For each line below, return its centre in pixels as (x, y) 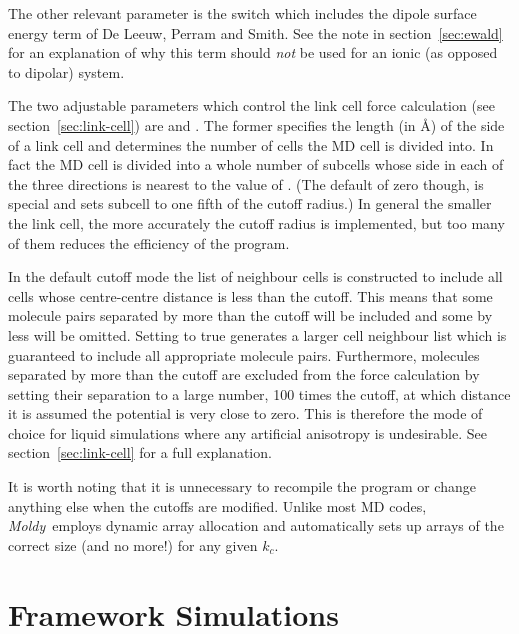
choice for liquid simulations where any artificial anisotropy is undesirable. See (247, 432)
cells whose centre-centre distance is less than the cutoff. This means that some (250, 295)
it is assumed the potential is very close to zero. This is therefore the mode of (245, 413)
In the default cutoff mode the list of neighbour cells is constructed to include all (255, 276)
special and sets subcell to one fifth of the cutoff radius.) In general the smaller (250, 203)
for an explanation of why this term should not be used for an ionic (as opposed (253, 52)
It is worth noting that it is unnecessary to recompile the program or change (242, 486)
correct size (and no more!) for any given (133, 544)
